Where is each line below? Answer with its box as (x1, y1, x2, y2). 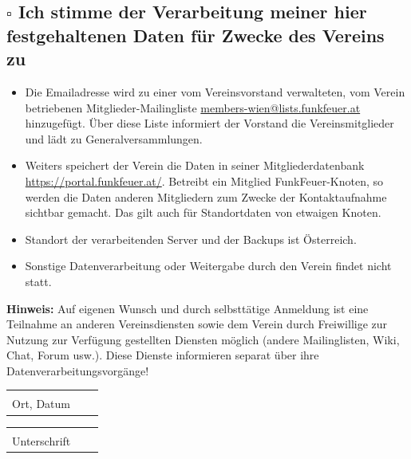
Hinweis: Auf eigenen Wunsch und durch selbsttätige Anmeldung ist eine (6, 300, 369, 316)
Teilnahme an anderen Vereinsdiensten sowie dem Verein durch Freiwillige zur (6, 316, 388, 332)
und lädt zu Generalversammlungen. (25, 130, 203, 147)
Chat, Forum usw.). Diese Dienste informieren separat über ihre (6, 347, 319, 363)
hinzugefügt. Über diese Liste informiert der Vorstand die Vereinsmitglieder (25, 115, 394, 131)
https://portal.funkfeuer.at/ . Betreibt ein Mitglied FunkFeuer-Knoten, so (25, 172, 384, 189)
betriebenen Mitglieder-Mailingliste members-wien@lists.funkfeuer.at (25, 99, 361, 116)
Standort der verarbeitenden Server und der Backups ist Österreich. (25, 230, 357, 247)
